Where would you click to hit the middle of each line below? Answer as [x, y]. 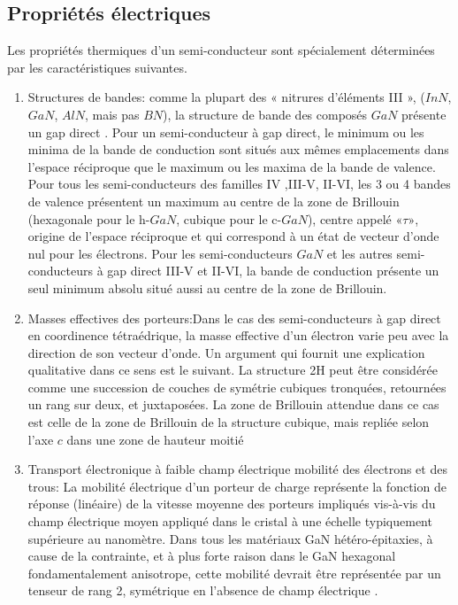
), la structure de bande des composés [265, 114]
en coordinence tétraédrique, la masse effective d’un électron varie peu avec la [238, 335]
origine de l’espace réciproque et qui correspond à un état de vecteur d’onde [233, 236]
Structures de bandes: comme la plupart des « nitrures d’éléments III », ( [226, 97]
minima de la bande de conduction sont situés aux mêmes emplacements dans [238, 149]
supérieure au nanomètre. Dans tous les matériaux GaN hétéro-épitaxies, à [230, 538]
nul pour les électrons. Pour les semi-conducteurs [160, 253]
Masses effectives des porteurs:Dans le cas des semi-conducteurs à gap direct [234, 318]
